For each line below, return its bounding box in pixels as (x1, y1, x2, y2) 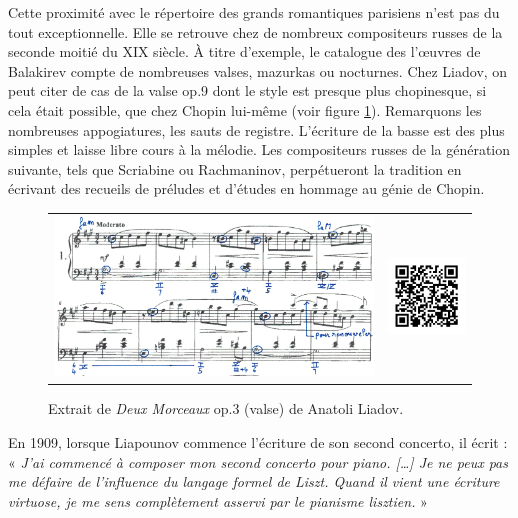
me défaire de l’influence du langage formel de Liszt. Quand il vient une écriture (8, 471, 500, 492)
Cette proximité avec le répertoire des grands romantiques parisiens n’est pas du (8, 2, 500, 22)
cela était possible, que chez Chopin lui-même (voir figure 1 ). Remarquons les (8, 99, 482, 120)
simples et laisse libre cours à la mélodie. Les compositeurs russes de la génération (8, 139, 511, 160)
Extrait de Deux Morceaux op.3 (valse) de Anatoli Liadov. (48, 398, 404, 419)
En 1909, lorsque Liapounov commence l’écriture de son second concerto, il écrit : (8, 431, 508, 452)
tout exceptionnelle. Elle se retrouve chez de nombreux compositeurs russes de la (8, 21, 503, 42)
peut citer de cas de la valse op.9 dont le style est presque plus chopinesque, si (8, 80, 487, 101)
